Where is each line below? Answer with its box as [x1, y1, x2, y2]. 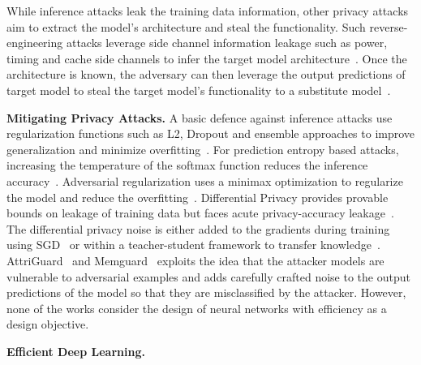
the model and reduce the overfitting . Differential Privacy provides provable [6, 188, 389, 205]
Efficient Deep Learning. [6, 342, 145, 359]
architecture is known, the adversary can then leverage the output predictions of [6, 66, 406, 83]
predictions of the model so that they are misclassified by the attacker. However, [6, 284, 406, 301]
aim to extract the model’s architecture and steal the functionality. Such [6, 18, 366, 35]
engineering [6, 34, 63, 51]
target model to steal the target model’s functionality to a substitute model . [6, 81, 391, 98]
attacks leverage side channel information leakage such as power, [66, 34, 388, 51]
